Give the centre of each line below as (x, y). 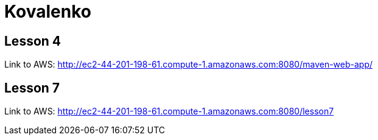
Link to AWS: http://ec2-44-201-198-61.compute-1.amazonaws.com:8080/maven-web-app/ (189, 65)
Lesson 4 (33, 41)
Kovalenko (48, 12)
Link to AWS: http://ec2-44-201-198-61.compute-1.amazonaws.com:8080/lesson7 (169, 111)
